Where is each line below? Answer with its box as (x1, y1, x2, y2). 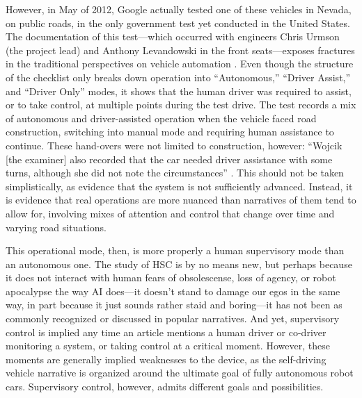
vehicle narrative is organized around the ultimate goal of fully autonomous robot (6, 365, 354, 380)
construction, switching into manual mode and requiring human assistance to (6, 124, 334, 139)
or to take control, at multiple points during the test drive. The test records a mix (6, 97, 356, 112)
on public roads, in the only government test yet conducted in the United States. (6, 15, 350, 30)
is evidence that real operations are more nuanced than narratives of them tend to (6, 192, 356, 207)
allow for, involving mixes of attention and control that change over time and (6, 206, 335, 220)
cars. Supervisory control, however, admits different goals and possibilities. (6, 379, 324, 394)
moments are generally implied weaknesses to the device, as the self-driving (6, 351, 326, 366)
